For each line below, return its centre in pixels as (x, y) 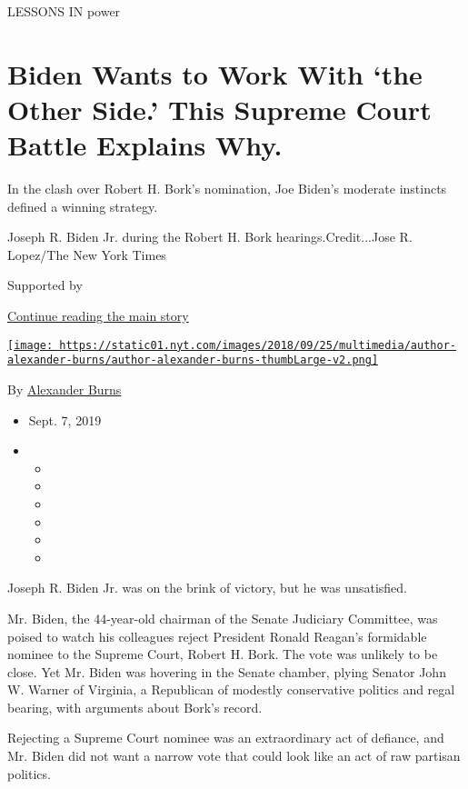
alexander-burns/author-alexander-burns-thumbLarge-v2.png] (193, 360)
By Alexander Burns (65, 389)
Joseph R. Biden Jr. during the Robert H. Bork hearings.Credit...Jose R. (210, 237)
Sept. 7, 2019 (65, 419)
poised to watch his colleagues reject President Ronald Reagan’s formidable (217, 636)
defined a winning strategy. (83, 206)
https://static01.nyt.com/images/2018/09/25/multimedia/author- (258, 345)
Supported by (45, 285)
